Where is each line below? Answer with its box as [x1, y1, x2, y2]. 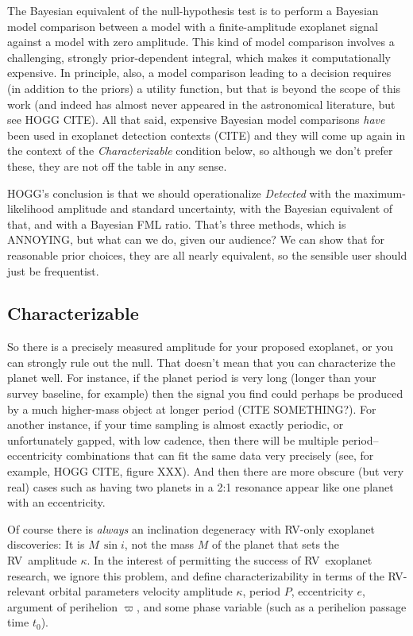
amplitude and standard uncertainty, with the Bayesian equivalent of [57, 200, 393, 217]
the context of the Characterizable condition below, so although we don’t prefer [7, 142, 393, 159]
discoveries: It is [7, 536, 85, 553]
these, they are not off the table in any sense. [7, 157, 227, 174]
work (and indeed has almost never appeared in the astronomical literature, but [7, 95, 396, 112]
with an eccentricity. [7, 494, 106, 511]
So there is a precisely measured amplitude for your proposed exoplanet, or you [7, 338, 393, 355]
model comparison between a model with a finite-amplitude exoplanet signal [7, 17, 378, 34]
